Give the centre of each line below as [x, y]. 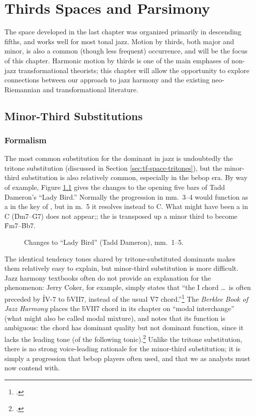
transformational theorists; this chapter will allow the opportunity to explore [134, 70]
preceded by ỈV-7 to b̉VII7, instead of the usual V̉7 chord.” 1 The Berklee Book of [126, 298]
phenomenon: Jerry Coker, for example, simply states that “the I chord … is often [128, 287]
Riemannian [23, 89]
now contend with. [32, 368]
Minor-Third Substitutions [74, 116]
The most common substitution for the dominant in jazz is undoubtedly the [119, 158]
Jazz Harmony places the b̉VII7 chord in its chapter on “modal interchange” [119, 308]
